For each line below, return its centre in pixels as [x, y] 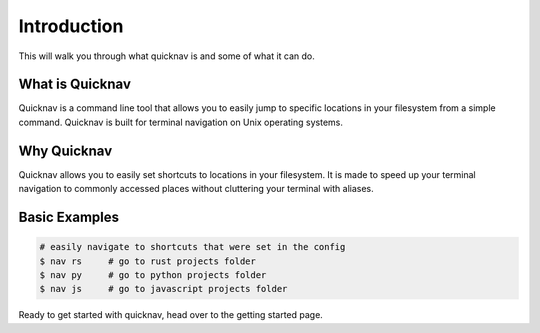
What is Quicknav [75, 84]
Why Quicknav [65, 150]
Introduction [71, 26]
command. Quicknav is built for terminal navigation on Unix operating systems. [181, 122]
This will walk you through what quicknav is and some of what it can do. [166, 56]
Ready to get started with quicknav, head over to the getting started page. [171, 315]
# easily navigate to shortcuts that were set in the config [192, 247]
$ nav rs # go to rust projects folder [148, 261]
